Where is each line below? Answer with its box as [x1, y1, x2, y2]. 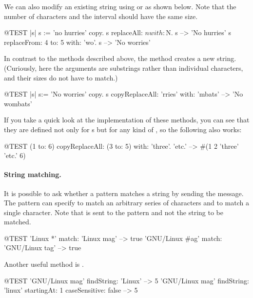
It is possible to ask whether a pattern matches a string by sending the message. [4, 188, 244, 198]
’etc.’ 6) [4, 150, 26, 160]
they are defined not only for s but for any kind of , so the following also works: [4, 124, 242, 134]
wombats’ [4, 98, 32, 108]
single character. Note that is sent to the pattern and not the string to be [4, 207, 224, 217]
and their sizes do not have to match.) [4, 72, 118, 82]
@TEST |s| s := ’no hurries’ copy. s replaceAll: [4, 27, 143, 38]
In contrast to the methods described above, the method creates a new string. [4, 53, 236, 63]
